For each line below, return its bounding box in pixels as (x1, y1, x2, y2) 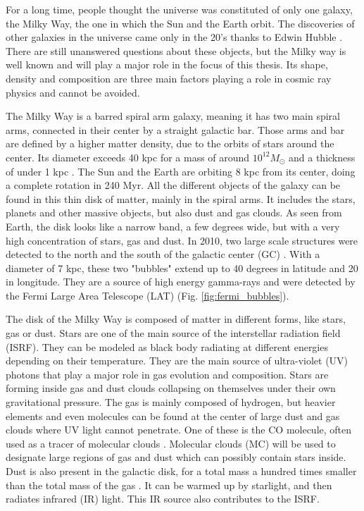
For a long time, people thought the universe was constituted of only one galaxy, (6, 2, 353, 16)
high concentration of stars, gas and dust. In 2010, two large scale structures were (6, 233, 358, 247)
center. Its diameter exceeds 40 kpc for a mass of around (6, 149, 250, 164)
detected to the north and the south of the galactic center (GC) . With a (6, 247, 320, 261)
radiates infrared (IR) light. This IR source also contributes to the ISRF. (6, 491, 320, 506)
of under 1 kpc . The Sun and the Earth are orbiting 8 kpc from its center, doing (6, 164, 356, 178)
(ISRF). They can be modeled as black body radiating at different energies (6, 339, 328, 354)
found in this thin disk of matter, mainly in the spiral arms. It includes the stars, (6, 191, 356, 206)
